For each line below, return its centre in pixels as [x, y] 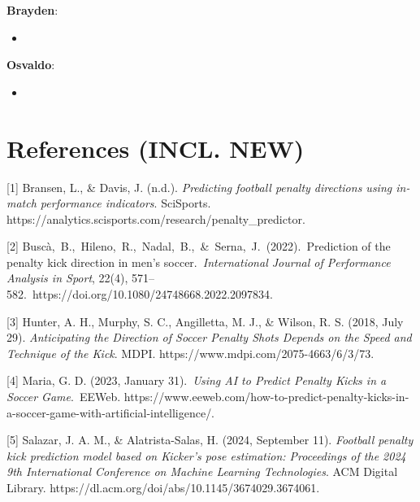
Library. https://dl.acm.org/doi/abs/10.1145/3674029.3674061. [163, 487]
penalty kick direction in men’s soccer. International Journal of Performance [199, 262]
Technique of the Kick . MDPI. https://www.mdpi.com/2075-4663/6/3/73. [191, 353]
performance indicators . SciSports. [126, 203]
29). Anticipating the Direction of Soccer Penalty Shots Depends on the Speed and [209, 337]
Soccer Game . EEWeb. [64, 397]
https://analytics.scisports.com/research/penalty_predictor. [156, 218]
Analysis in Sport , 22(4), [67, 278]
